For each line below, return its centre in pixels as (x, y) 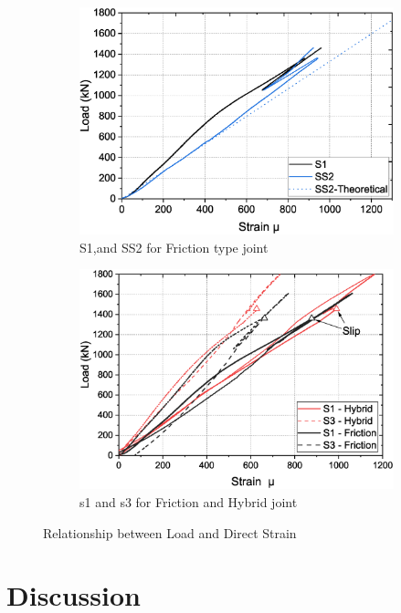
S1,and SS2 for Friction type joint (174, 247)
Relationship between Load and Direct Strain (170, 532)
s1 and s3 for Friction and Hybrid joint (189, 501)
